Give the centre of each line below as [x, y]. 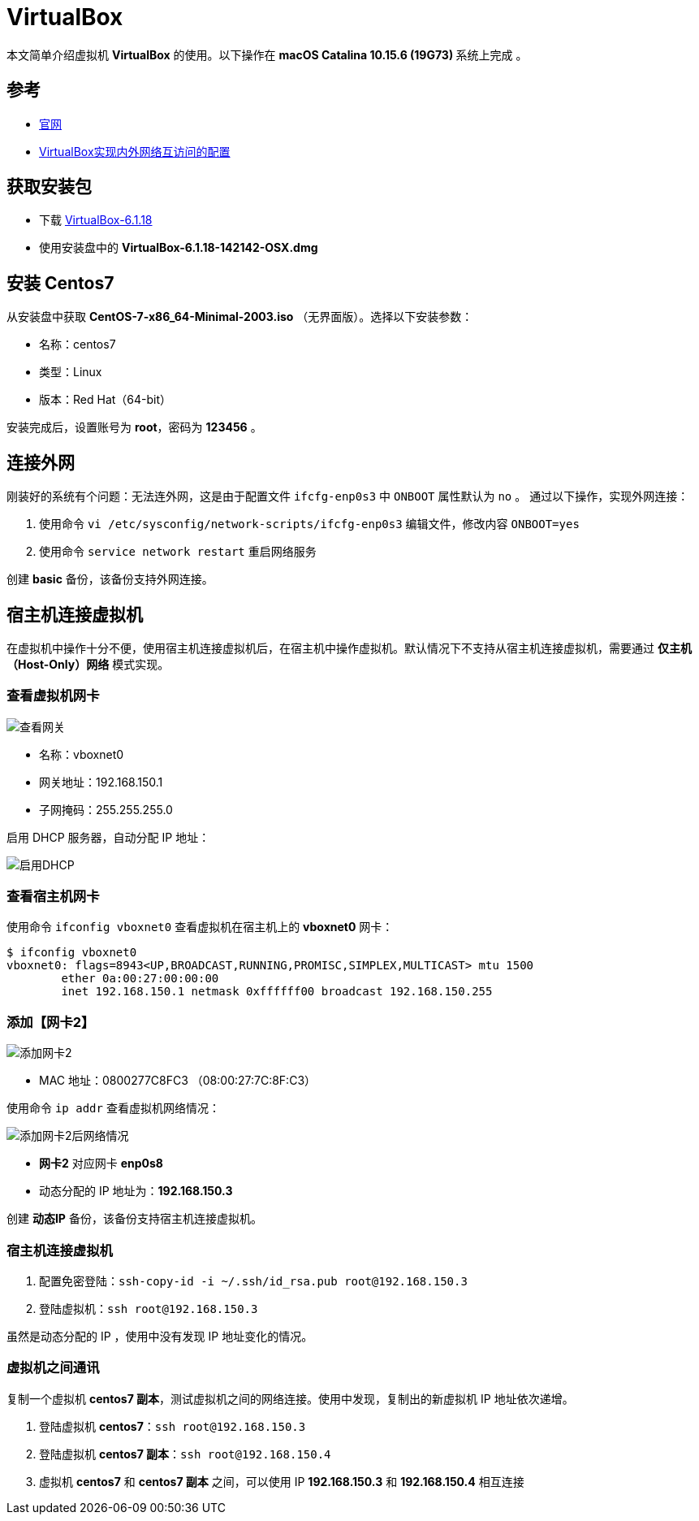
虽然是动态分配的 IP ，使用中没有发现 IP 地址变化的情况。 [160, 1336]
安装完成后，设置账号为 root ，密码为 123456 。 [134, 427]
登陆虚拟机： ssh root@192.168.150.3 [149, 1308]
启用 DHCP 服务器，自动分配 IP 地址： [108, 837]
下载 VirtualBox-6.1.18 [96, 220]
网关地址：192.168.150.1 [101, 782]
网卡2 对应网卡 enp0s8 [101, 1163]
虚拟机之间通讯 [53, 1368]
